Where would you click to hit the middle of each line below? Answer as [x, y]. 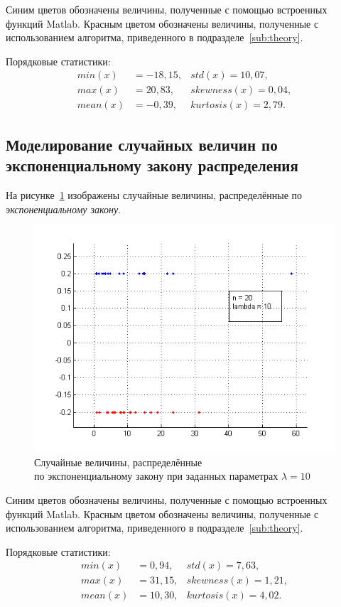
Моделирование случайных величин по [142, 144]
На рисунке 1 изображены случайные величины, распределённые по [154, 195]
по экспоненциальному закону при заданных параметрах [156, 476]
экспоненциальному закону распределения [152, 165]
